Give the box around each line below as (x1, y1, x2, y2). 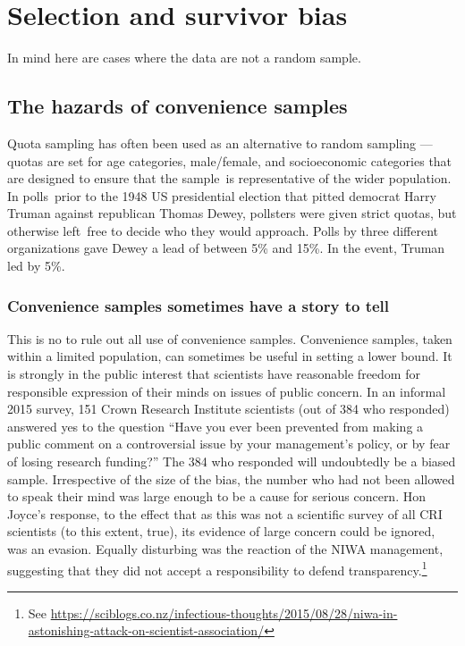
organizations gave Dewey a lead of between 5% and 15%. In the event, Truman (7, 239, 445, 257)
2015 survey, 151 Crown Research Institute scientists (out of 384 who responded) (7, 399, 450, 418)
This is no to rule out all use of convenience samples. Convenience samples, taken (7, 329, 452, 348)
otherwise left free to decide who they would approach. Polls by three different (7, 221, 438, 239)
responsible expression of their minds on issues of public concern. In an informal (7, 382, 446, 400)
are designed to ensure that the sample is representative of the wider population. (7, 169, 452, 188)
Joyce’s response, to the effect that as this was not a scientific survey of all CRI (7, 504, 443, 523)
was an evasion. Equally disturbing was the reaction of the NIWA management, (7, 540, 444, 558)
